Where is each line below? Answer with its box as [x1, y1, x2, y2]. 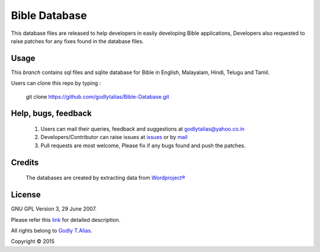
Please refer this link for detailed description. [11, 216, 121, 223]
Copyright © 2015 [11, 238, 55, 245]
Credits [11, 157, 39, 167]
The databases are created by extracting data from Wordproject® [25, 175, 185, 182]
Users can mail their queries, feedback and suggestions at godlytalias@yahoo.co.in [40, 125, 245, 133]
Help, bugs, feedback [11, 108, 92, 118]
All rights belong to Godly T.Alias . [11, 227, 92, 234]
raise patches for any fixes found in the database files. [11, 37, 144, 44]
